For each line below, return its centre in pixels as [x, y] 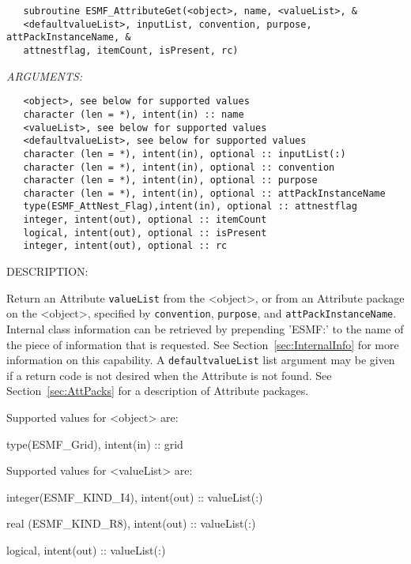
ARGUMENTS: [45, 75]
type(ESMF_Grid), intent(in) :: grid [95, 444]
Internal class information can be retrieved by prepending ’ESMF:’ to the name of [205, 329]
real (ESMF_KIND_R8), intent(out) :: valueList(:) [131, 523]
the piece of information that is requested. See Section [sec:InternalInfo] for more [203, 344]
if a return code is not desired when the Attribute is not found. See [169, 375]
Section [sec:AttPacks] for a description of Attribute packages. [158, 391]
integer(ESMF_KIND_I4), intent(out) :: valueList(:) [135, 496]
